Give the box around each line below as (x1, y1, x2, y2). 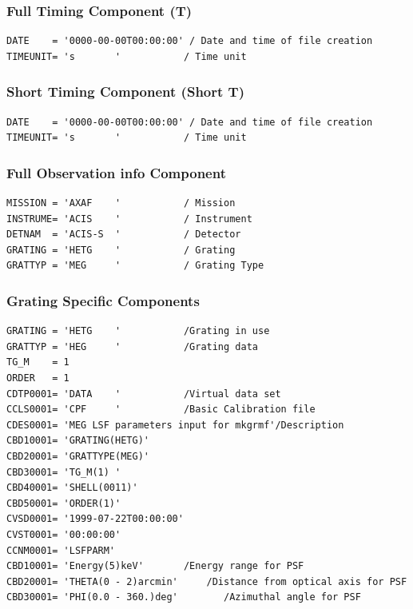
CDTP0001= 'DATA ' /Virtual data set (6, 388, 281, 400)
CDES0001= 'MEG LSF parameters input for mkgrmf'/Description (6, 419, 344, 431)
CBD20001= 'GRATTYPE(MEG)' (6, 450, 149, 462)
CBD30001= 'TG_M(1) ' (6, 466, 121, 478)
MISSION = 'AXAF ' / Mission (6, 197, 236, 209)
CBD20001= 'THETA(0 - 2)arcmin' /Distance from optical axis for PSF (6, 575, 407, 587)
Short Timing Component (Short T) (6, 82, 244, 101)
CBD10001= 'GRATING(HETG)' (6, 435, 149, 447)
